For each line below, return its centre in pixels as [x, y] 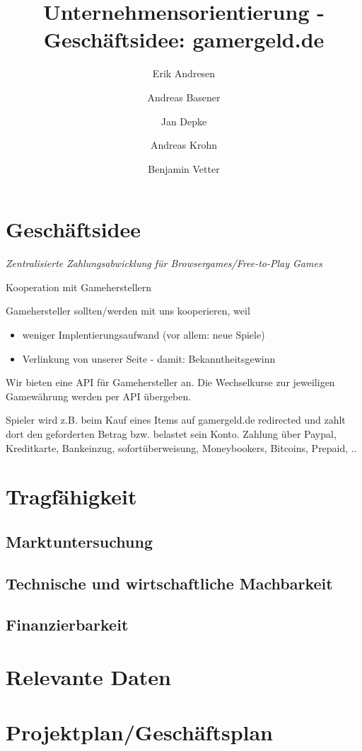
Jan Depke [184, 121]
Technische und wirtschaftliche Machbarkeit [169, 583]
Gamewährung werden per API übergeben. [99, 396]
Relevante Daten [88, 677]
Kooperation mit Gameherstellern [79, 287]
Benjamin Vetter [184, 168]
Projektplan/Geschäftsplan [140, 732]
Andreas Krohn [184, 145]
